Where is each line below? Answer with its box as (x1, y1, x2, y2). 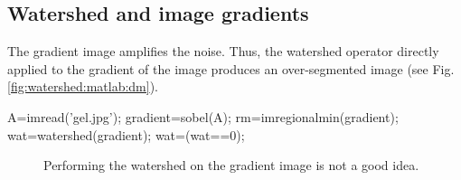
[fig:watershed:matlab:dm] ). (7, 77, 158, 96)
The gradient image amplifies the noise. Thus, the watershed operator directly (7, 42, 439, 61)
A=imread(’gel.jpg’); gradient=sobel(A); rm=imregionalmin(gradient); (7, 107, 399, 126)
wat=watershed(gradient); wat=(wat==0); (7, 125, 245, 144)
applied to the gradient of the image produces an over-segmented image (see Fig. (7, 59, 455, 78)
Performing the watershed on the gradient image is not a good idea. (43, 156, 419, 175)
